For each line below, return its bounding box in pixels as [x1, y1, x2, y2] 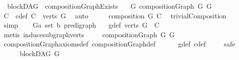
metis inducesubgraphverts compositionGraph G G [3, 29, 175, 39]
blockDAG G [19, 48, 60, 58]
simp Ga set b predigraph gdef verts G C [3, 20, 160, 30]
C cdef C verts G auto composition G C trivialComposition [3, 10, 227, 20]
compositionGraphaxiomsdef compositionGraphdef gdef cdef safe [3, 39, 236, 49]
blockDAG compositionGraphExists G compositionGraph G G [7, 1, 212, 11]
